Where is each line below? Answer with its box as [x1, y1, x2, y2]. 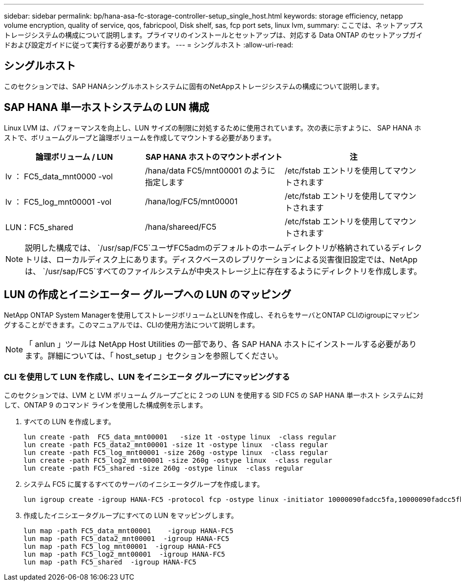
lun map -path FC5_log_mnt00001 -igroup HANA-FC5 [23, 542, 221, 551]
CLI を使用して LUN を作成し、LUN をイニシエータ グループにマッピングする [4, 371, 290, 382]
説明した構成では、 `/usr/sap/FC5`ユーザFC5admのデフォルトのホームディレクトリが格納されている [25, 242, 392, 253]
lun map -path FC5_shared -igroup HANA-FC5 [23, 558, 197, 566]
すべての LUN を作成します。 [23, 417, 115, 426]
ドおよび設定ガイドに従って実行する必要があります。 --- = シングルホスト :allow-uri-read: [4, 41, 293, 49]
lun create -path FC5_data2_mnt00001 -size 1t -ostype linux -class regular [23, 441, 328, 449]
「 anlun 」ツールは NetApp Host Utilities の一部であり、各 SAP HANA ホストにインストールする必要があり [25, 339, 417, 349]
